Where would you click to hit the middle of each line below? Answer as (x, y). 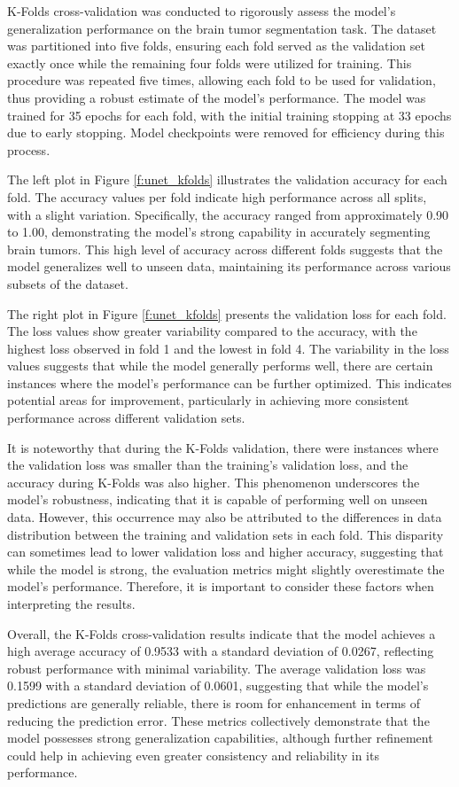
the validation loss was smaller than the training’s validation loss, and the (208, 465)
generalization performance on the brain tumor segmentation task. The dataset (222, 28)
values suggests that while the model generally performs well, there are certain (220, 366)
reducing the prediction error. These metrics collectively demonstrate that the (218, 720)
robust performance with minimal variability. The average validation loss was (217, 668)
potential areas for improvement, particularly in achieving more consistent (208, 400)
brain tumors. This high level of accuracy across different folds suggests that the (225, 249)
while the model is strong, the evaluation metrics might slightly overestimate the (226, 569)
